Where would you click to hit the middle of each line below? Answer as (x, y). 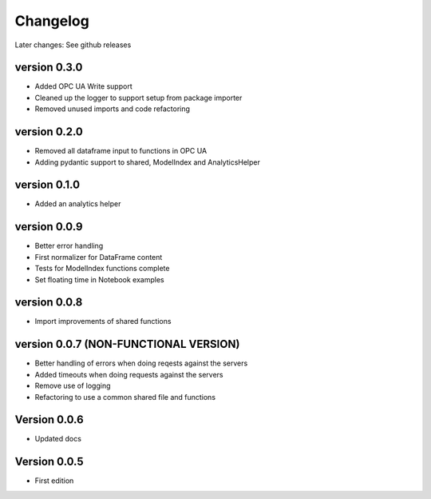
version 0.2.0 (49, 132)
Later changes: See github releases (73, 45)
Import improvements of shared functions (103, 321)
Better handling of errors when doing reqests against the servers (141, 363)
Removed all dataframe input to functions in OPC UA (121, 151)
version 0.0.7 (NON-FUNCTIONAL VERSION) (127, 344)
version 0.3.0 (49, 68)
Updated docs (58, 439)
